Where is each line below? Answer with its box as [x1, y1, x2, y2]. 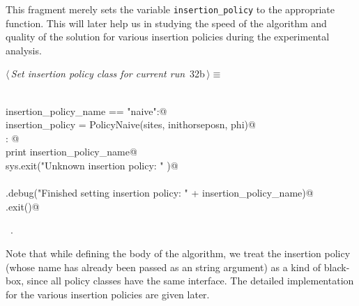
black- [323, 259, 350, 274]
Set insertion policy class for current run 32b [10, 66, 205, 81]
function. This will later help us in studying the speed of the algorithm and [6, 15, 327, 30]
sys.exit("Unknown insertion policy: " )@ [6, 158, 178, 172]
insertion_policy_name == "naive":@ [6, 103, 167, 118]
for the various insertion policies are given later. [6, 286, 210, 301]
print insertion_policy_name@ [6, 144, 137, 159]
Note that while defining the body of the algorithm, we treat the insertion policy [6, 245, 351, 260]
